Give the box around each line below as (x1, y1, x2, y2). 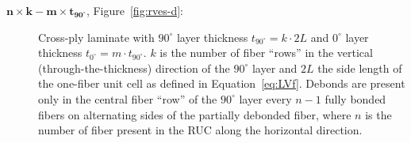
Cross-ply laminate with (38, 28, 155, 45)
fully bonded (325, 90, 386, 107)
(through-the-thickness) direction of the (38, 59, 230, 76)
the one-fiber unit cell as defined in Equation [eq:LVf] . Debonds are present (38, 75, 405, 92)
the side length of (317, 59, 402, 76)
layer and (252, 59, 298, 76)
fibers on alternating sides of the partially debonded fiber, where (38, 106, 351, 122)
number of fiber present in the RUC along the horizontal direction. (38, 122, 363, 138)
